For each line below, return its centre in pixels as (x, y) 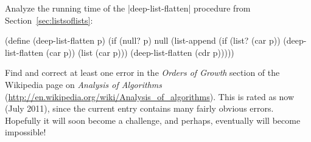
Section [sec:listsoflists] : (49, 20)
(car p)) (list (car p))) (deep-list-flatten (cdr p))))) (140, 52)
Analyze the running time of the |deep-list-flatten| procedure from (128, 8)
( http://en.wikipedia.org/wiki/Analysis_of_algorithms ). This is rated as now (150, 96)
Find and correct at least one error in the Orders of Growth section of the (142, 73)
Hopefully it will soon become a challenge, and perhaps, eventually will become (153, 120)
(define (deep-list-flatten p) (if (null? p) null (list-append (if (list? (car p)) (143, 40)
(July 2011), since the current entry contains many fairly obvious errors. (139, 108)
